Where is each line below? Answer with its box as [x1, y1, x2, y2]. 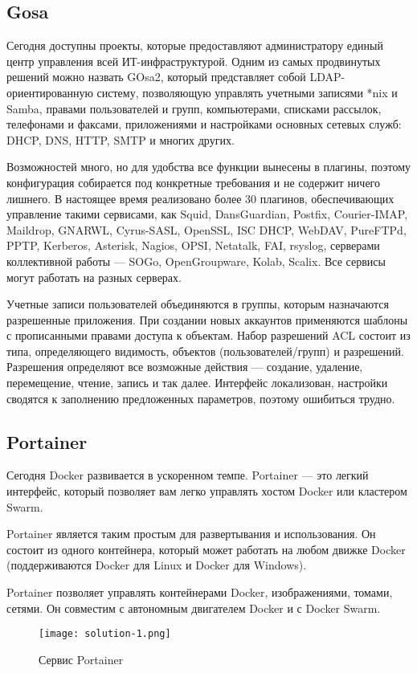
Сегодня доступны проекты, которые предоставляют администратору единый [6, 37, 383, 54]
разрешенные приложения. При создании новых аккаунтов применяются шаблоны [6, 311, 408, 328]
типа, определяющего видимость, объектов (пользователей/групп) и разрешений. [6, 342, 404, 359]
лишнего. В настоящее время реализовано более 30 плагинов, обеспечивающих [6, 190, 395, 206]
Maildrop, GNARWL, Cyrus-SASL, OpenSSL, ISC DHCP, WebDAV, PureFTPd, [6, 221, 407, 238]
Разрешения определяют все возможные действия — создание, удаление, [6, 358, 363, 375]
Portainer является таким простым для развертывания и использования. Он [6, 525, 376, 542]
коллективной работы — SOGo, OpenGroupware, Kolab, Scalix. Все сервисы [6, 252, 386, 269]
